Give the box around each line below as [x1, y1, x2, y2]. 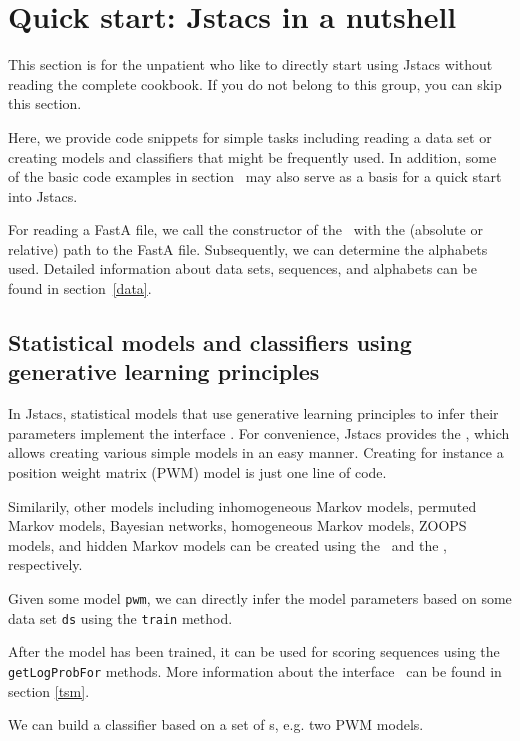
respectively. [8, 554, 83, 575]
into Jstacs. [8, 185, 78, 206]
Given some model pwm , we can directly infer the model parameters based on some [8, 588, 512, 608]
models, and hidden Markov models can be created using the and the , [8, 534, 447, 555]
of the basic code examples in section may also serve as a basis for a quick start [8, 166, 502, 187]
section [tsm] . [8, 680, 90, 701]
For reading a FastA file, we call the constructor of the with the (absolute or [8, 219, 483, 240]
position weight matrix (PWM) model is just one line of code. [8, 462, 387, 483]
